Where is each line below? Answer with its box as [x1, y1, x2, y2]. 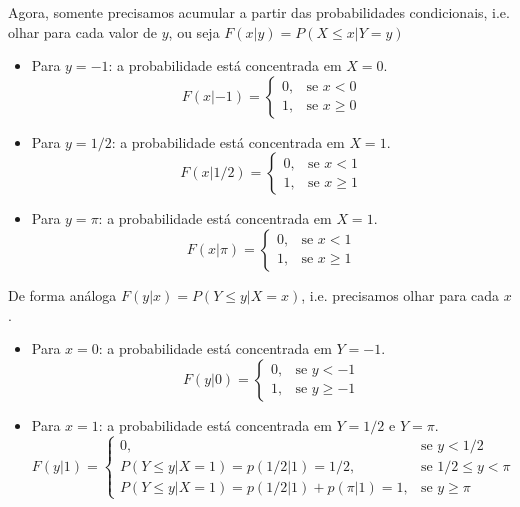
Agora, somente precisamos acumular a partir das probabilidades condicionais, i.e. [8, 2, 510, 22]
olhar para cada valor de [8, 21, 158, 42]
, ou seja [168, 21, 220, 42]
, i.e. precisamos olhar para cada [301, 284, 500, 305]
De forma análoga [8, 284, 117, 305]
